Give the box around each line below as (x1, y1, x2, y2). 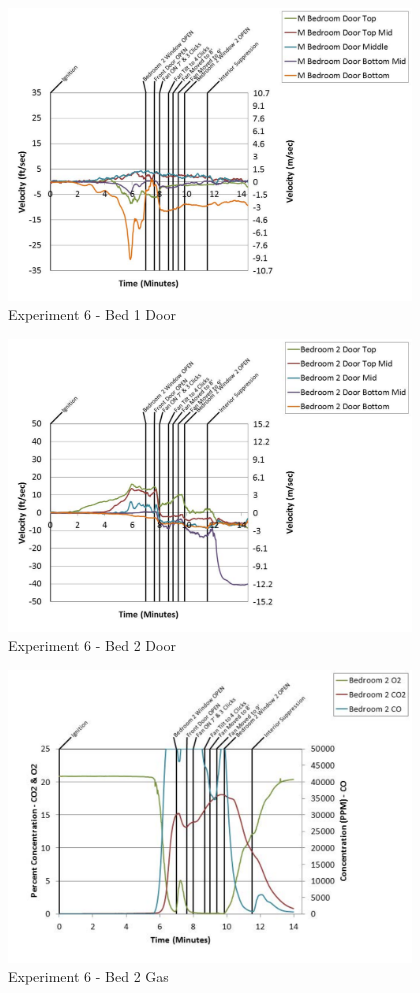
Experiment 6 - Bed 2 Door (8, 635, 176, 656)
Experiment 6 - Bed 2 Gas (8, 966, 169, 987)
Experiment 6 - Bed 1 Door (8, 304, 176, 325)
